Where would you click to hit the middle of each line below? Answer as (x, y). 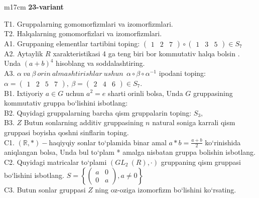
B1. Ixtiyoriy (24, 93)
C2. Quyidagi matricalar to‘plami (55, 162)
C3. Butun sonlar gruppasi (45, 189)
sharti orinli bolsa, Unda (146, 93)
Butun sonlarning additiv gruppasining (84, 122)
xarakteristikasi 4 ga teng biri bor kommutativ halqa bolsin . (146, 53)
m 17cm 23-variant (34, 7)
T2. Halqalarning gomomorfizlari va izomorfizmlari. (83, 33)
